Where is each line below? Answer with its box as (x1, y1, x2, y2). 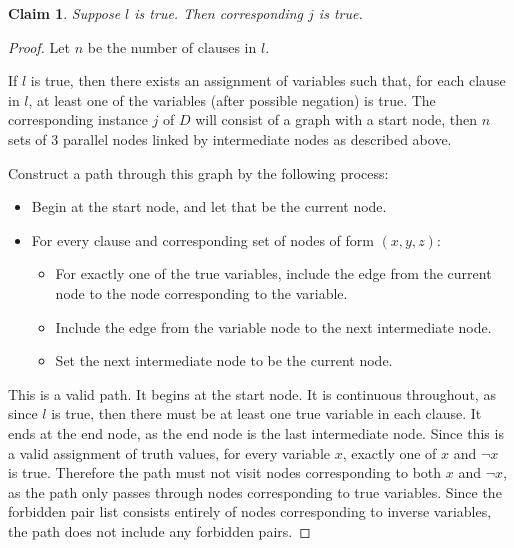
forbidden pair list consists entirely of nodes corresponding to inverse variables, (8, 501, 492, 522)
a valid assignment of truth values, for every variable (8, 442, 330, 463)
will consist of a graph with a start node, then (195, 109, 478, 130)
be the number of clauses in (87, 36, 257, 57)
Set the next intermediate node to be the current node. (55, 350, 393, 371)
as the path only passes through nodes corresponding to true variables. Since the (8, 481, 502, 502)
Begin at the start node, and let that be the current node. (31, 196, 387, 217)
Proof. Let (8, 36, 70, 57)
